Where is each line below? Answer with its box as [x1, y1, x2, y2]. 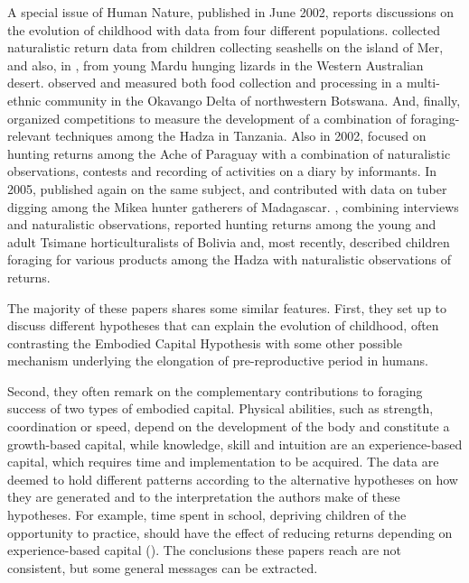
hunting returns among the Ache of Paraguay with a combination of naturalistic [7, 143, 451, 162]
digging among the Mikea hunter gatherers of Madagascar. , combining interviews [7, 197, 459, 216]
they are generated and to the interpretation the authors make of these [7, 487, 400, 506]
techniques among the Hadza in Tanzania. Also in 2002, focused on [54, 126, 427, 145]
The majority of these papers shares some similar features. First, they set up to [7, 298, 447, 317]
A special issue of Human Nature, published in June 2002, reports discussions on [7, 3, 455, 21]
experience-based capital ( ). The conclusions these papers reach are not [7, 541, 402, 560]
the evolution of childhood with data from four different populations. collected [7, 20, 440, 39]
